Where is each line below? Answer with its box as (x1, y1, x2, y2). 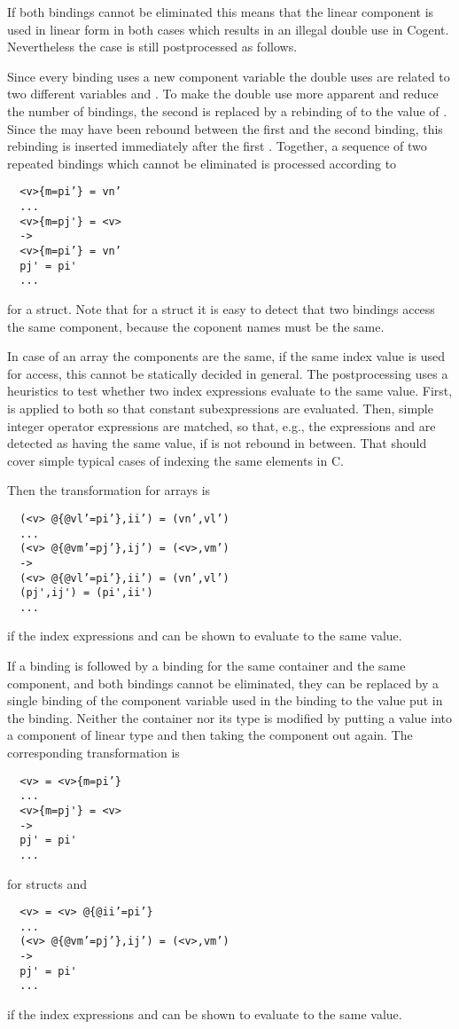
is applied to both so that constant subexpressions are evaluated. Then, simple (7, 398, 433, 417)
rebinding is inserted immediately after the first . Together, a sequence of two (7, 137, 427, 155)
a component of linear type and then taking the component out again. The (7, 726, 413, 744)
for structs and (7, 874, 88, 892)
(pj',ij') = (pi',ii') (19, 586, 153, 600)
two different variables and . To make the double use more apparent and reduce (7, 84, 439, 103)
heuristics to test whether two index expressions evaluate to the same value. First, (7, 381, 453, 400)
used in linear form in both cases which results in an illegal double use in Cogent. (7, 20, 449, 38)
